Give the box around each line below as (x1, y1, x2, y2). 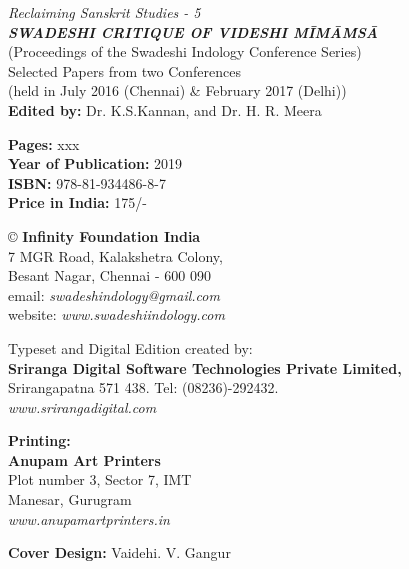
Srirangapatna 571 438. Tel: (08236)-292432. (8, 377, 279, 398)
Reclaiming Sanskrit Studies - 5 (8, 2, 201, 22)
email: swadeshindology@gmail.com (8, 284, 220, 305)
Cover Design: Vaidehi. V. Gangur (8, 542, 231, 563)
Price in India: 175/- (8, 192, 147, 213)
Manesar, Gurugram (8, 489, 132, 510)
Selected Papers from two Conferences (8, 60, 241, 81)
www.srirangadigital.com (8, 396, 157, 417)
